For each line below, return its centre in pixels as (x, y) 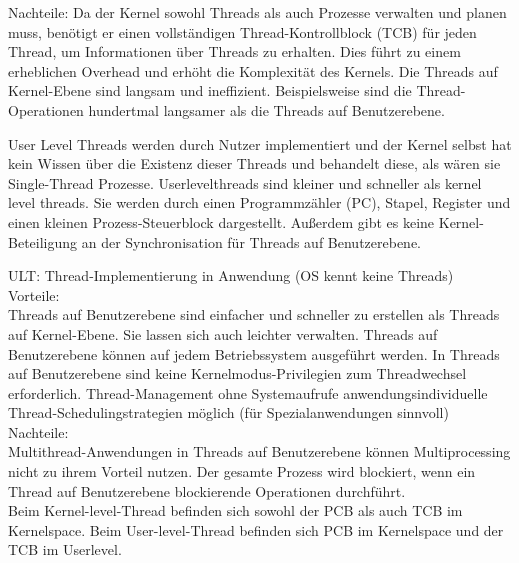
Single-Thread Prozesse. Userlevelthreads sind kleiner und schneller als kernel (245, 182)
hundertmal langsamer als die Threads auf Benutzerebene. (266, 109)
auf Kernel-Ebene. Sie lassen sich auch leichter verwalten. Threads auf (223, 333)
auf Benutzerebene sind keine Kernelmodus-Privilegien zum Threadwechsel (237, 373)
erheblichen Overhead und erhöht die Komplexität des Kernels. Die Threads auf (253, 70)
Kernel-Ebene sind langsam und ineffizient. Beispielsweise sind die (210, 90)
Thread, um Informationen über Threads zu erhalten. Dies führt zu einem (234, 51)
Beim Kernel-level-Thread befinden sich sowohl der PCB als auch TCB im (235, 510)
